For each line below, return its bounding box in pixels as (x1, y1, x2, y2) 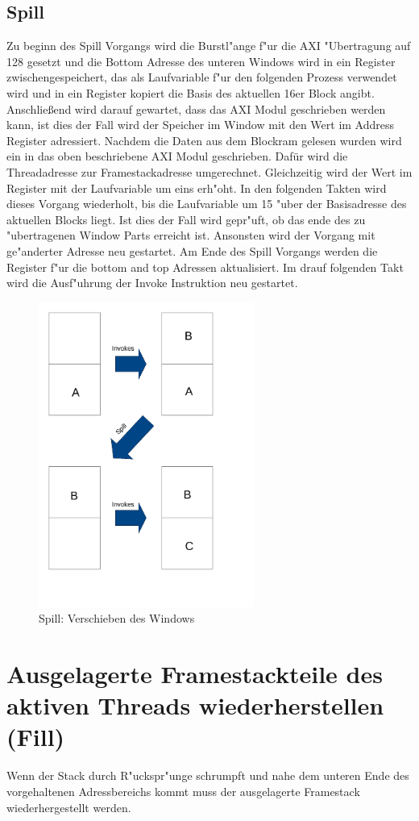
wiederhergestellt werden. (6, 798, 131, 815)
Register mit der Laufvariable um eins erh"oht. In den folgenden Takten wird (6, 179, 387, 196)
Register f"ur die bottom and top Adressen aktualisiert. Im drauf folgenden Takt (6, 258, 404, 275)
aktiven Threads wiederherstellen (6, 689, 384, 722)
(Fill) (6, 720, 65, 753)
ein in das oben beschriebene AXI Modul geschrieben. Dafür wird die (6, 148, 348, 165)
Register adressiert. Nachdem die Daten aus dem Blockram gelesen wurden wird (6, 131, 402, 148)
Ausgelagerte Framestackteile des (6, 657, 383, 690)
